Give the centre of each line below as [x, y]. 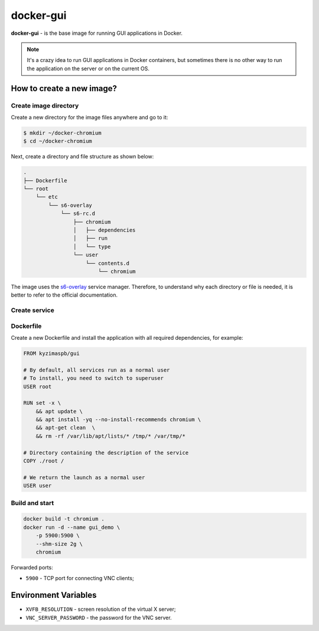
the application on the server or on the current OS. [88, 69]
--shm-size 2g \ [59, 544]
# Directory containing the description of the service [106, 453]
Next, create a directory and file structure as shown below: [82, 157]
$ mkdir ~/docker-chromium [62, 133]
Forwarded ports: [32, 567]
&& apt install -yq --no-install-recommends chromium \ [118, 420]
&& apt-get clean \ [66, 428]
